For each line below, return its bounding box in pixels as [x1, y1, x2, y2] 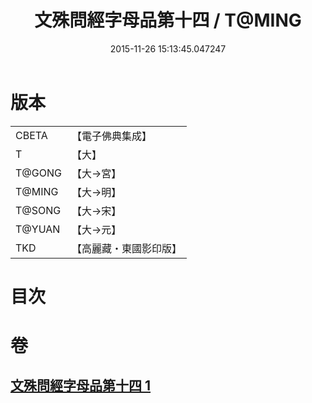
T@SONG [15, 203, 62, 217]
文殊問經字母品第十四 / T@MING [34, 9, 302, 32]
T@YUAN [15, 222, 61, 236]
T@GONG [15, 166, 62, 180]
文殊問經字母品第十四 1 [10, 377, 152, 395]
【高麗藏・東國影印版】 [71, 241, 182, 255]
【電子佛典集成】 [71, 129, 152, 143]
